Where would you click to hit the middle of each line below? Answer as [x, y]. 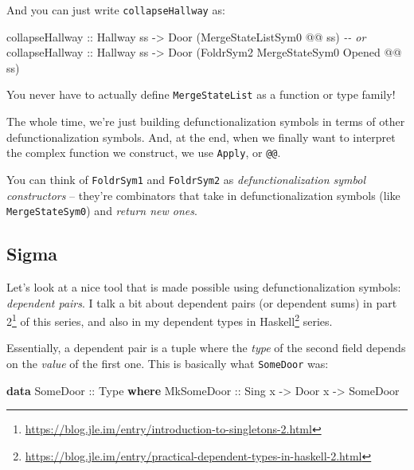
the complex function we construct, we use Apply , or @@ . [144, 153]
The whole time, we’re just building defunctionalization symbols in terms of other [206, 121]
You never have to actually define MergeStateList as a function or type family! [201, 94]
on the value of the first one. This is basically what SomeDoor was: [168, 364]
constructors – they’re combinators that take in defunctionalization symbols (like [203, 195]
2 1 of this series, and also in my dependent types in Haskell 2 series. [170, 320]
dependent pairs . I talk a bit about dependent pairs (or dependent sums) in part [202, 302]
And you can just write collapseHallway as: [116, 10]
